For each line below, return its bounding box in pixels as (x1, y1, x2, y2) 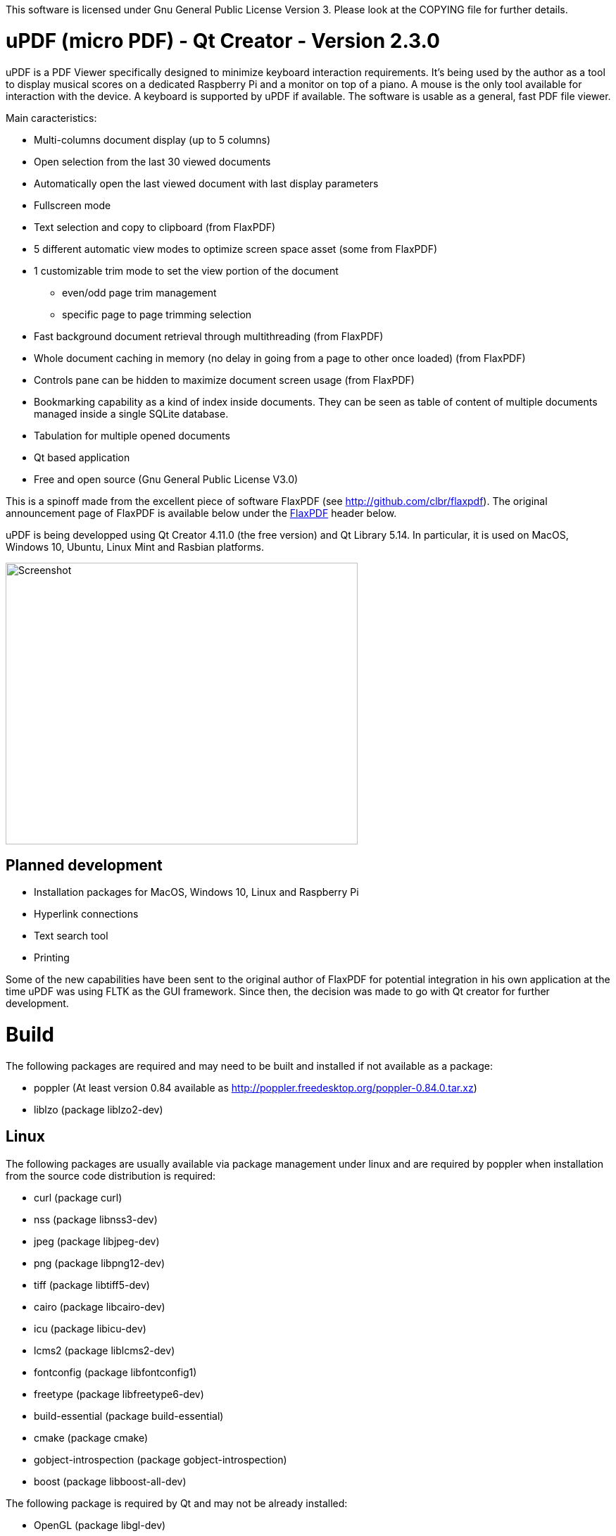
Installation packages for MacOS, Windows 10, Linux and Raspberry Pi (34, 886, 359, 899)
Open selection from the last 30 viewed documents (34, 155, 271, 168)
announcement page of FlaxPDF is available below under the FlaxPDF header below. (6, 506, 397, 519)
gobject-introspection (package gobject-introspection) (34, 1453, 287, 1466)
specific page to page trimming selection (62, 308, 252, 320)
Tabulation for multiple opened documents (34, 429, 230, 442)
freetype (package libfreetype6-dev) (34, 1387, 204, 1400)
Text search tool (34, 930, 108, 942)
